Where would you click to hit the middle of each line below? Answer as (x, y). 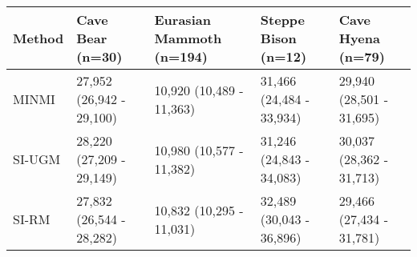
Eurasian (182, 20)
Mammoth (188, 38)
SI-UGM (37, 159)
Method (38, 38)
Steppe (283, 20)
